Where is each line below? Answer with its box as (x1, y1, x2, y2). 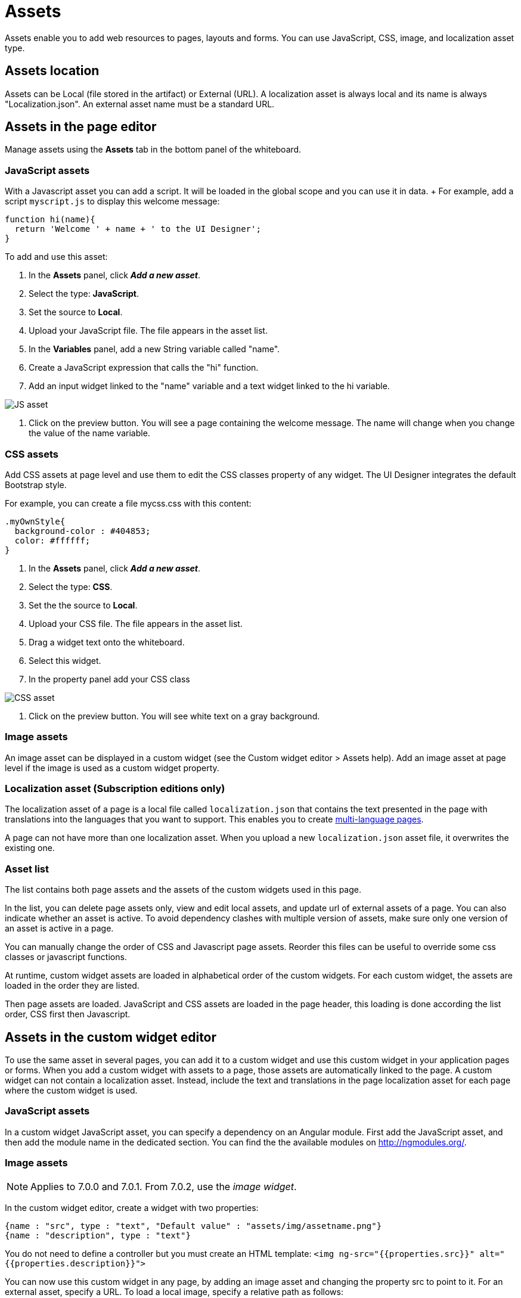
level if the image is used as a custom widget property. (5, 762, 219, 773)
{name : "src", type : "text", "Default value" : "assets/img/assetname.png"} (5, 1221, 382, 1231)
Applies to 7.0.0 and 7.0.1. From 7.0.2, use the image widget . (30, 1180, 297, 1193)
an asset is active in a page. (5, 923, 114, 934)
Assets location (5, 63, 100, 79)
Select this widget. (29, 655, 101, 666)
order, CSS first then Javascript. (5, 1009, 131, 1020)
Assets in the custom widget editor (5, 1029, 217, 1045)
